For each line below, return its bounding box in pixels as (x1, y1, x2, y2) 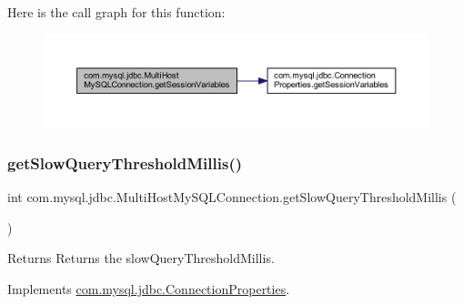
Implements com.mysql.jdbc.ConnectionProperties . (7, 279, 290, 298)
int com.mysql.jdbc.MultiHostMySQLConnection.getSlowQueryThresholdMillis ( (7, 187, 457, 206)
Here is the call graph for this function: (7, 3, 226, 21)
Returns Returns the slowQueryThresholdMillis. (7, 248, 275, 268)
